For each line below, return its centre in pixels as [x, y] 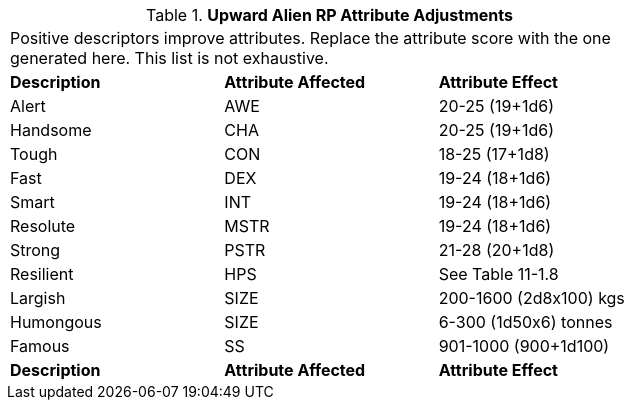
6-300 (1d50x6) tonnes [525, 322]
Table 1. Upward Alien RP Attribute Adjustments [329, 15]
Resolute [43, 226]
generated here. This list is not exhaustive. [169, 58]
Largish [38, 298]
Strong [35, 250]
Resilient [42, 274]
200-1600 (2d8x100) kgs [531, 298]
